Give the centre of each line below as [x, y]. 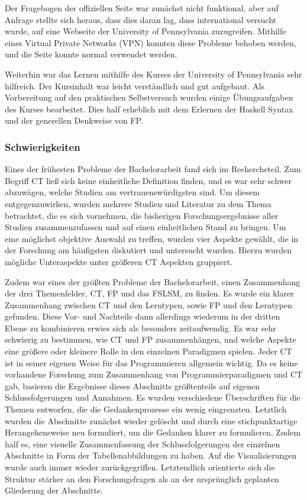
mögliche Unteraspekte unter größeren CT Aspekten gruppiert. [119, 261]
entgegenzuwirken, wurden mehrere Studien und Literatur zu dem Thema [138, 203]
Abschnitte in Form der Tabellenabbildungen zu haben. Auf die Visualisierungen [151, 455]
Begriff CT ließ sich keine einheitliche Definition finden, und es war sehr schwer [148, 180]
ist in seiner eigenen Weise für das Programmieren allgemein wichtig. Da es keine [151, 362]
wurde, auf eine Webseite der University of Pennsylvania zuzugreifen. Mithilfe [146, 31]
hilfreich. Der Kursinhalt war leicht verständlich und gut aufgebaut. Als [135, 86]
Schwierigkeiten [43, 146]
